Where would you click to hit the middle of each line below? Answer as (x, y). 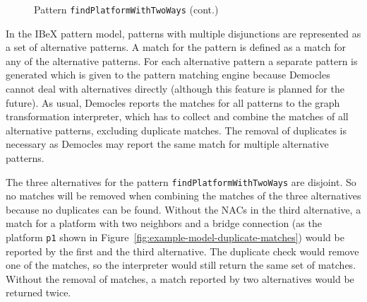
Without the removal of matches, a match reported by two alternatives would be (180, 278)
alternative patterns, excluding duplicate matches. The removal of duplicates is (176, 130)
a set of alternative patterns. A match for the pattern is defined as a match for (176, 47)
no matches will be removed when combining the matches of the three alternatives (183, 196)
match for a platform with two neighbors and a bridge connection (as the (164, 223)
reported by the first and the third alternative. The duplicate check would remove (182, 251)
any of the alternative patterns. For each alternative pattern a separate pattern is (182, 60)
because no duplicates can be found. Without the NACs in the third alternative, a (183, 209)
